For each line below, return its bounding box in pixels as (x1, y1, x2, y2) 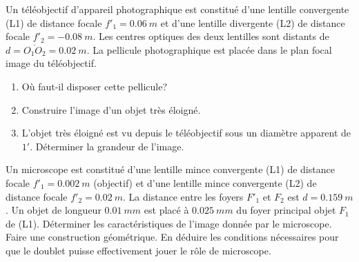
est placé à (144, 203, 189, 217)
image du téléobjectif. (6, 56, 97, 70)
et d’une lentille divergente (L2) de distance (160, 15, 345, 30)
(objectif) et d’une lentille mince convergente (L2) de (93, 175, 317, 190)
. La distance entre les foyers (123, 189, 244, 203)
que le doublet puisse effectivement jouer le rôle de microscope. (6, 243, 271, 257)
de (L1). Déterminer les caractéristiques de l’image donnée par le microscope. (6, 216, 332, 230)
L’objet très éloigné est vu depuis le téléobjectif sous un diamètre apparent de (21, 125, 351, 140)
